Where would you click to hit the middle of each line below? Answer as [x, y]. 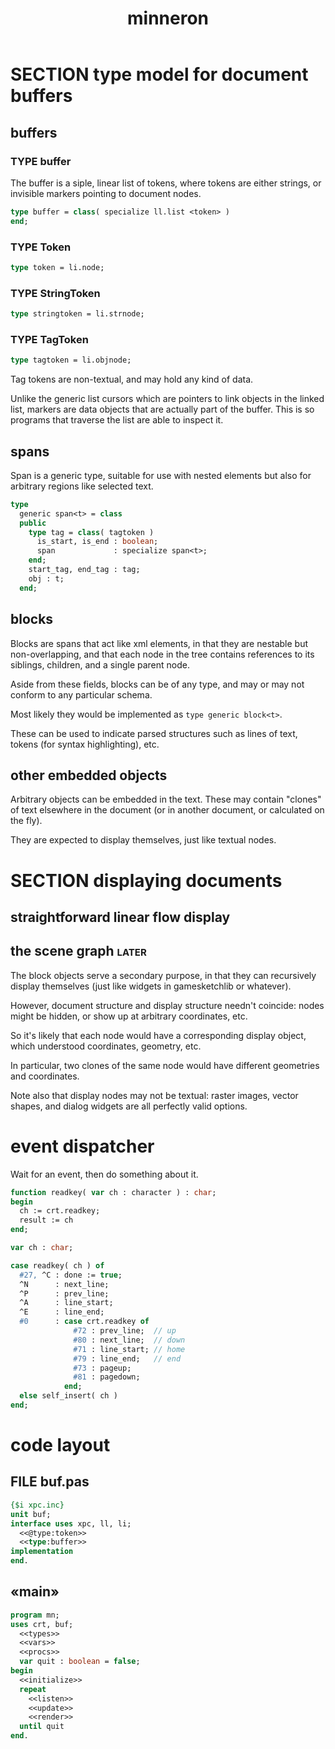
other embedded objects [89, 775]
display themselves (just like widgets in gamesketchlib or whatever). [151, 986]
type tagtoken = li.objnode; [71, 360]
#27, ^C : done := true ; [71, 1275]
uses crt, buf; [42, 1624]
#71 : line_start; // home [129, 1349]
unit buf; [31, 1514]
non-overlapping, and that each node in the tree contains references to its [162, 654]
